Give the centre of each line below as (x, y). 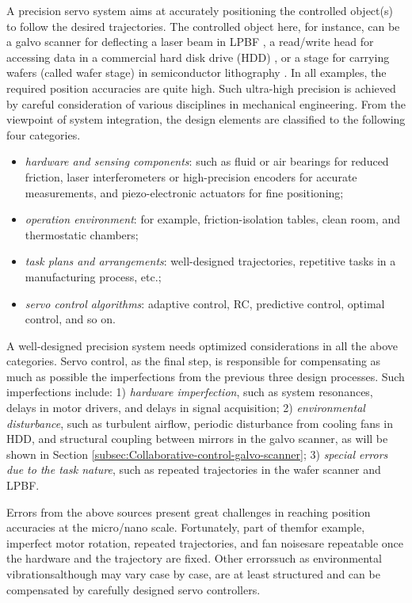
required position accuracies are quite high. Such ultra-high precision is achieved (201, 88)
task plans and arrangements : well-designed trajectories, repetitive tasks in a (210, 261)
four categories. (44, 134)
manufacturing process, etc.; (93, 276)
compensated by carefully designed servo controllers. (134, 589)
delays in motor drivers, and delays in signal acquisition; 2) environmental (186, 408)
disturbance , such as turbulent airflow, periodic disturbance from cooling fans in (200, 423)
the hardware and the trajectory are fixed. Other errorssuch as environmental (194, 558)
